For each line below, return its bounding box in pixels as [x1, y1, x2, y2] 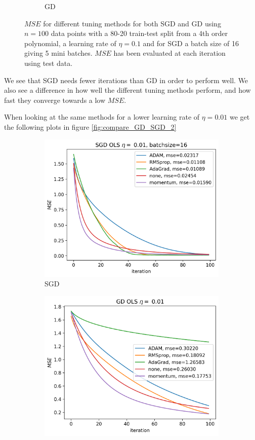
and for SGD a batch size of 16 [143, 38, 239, 48]
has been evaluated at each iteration [113, 48, 226, 58]
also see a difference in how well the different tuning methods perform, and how [4, 85, 251, 95]
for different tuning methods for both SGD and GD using [43, 18, 221, 28]
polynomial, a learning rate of [24, 38, 116, 48]
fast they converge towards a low [4, 94, 106, 105]
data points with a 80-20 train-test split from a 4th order [51, 28, 228, 39]
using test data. [24, 57, 73, 68]
